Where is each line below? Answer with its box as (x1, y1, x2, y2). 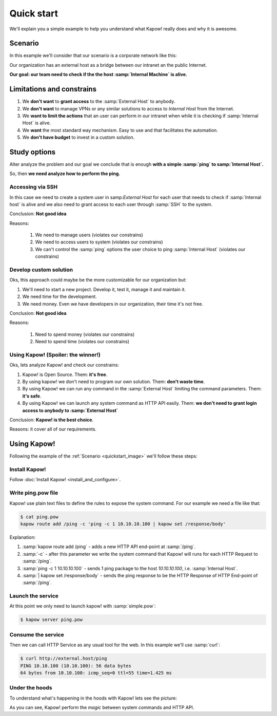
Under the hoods (9, 684, 52, 691)
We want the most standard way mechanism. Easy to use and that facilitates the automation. (22, 127, 218, 133)
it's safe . (22, 393, 42, 399)
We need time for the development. (22, 293, 97, 300)
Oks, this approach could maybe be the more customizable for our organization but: (9, 277, 187, 283)
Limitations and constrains (9, 85, 97, 93)
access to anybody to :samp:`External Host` (22, 407, 118, 413)
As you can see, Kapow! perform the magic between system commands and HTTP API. (9, 704, 194, 711)
